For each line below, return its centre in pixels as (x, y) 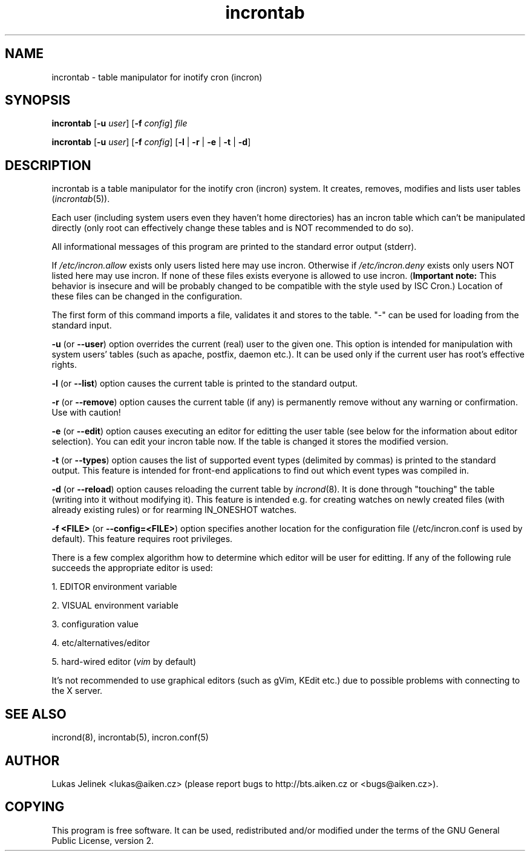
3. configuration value (95, 624)
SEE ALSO (36, 714)
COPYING (35, 807)
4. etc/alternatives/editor (101, 643)
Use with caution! (86, 413)
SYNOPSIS (38, 100)
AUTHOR (32, 760)
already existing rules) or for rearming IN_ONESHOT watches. (174, 510)
